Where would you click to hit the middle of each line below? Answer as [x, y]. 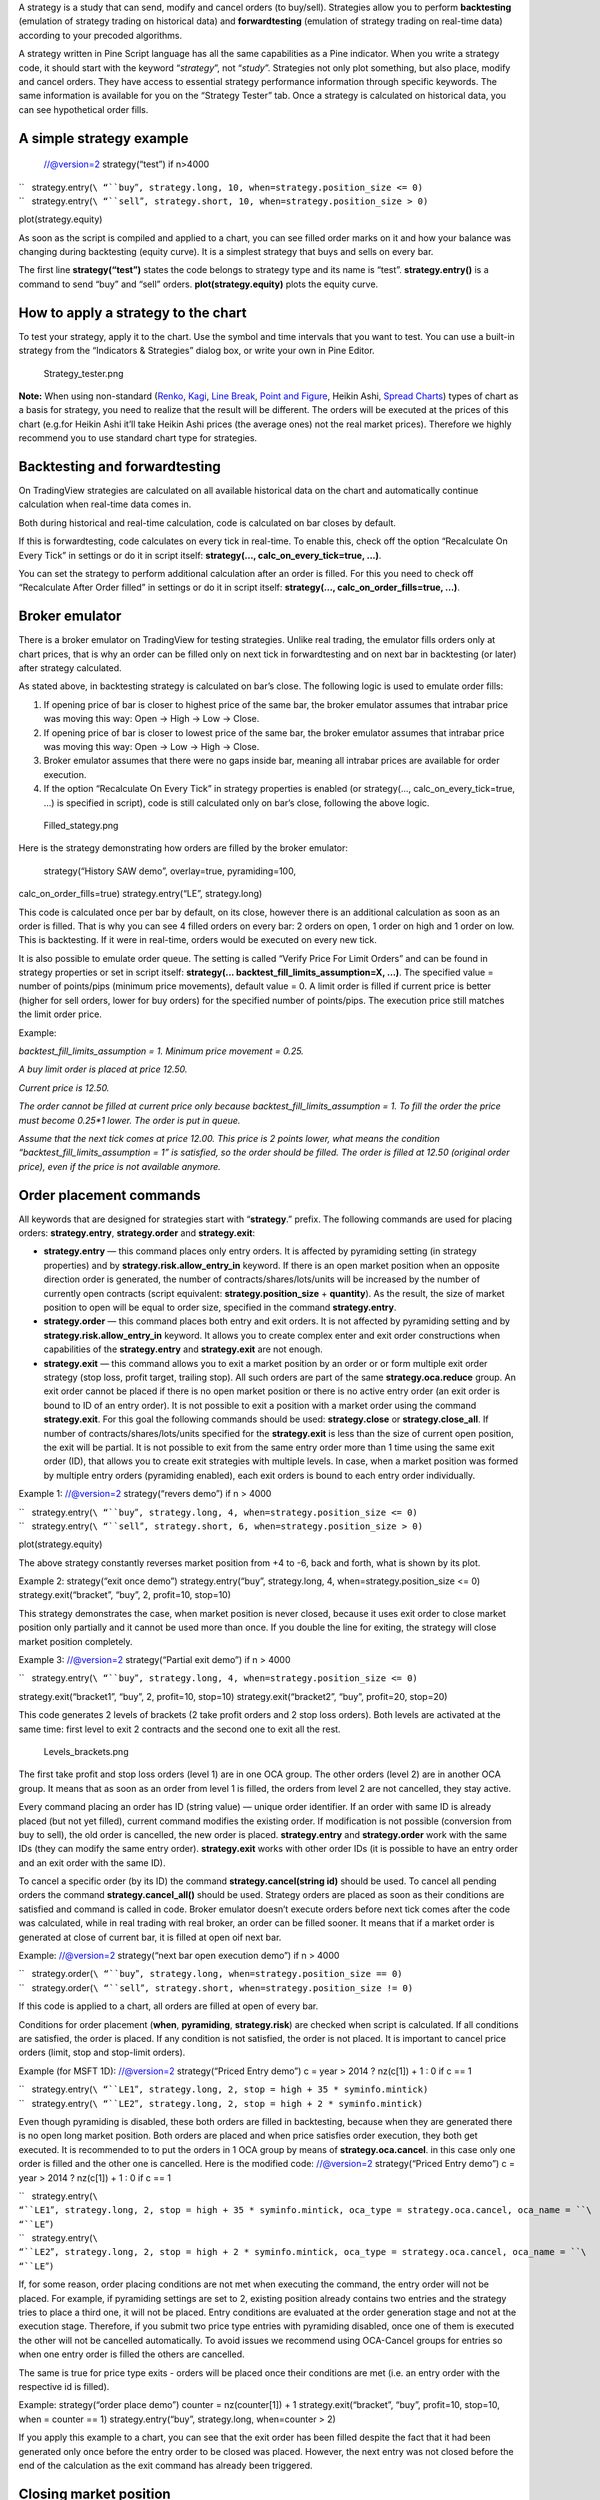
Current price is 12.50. [64, 1087]
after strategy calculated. [70, 668]
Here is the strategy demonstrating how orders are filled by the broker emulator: [183, 848]
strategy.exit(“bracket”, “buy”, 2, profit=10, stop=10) [125, 1595]
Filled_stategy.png [81, 825]
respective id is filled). [64, 2386]
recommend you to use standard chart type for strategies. [138, 438]
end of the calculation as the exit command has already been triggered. [165, 2465]
